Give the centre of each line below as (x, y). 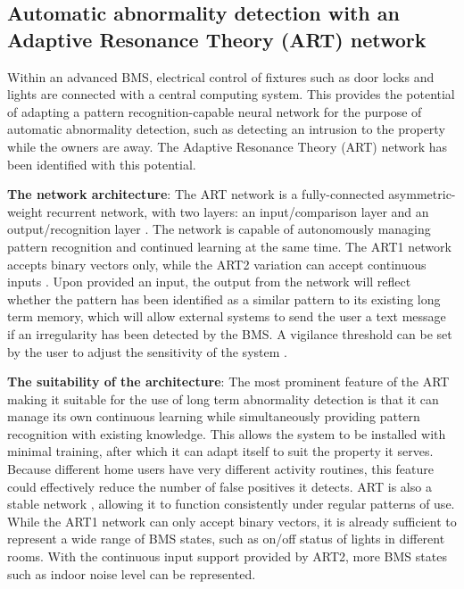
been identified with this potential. (102, 164)
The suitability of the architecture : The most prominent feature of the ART (228, 382)
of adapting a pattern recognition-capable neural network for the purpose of (215, 111)
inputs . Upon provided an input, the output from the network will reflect (209, 282)
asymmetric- (422, 194)
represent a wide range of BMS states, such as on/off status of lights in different (226, 539)
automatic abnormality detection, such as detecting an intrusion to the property (226, 129)
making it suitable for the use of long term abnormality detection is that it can (223, 398)
